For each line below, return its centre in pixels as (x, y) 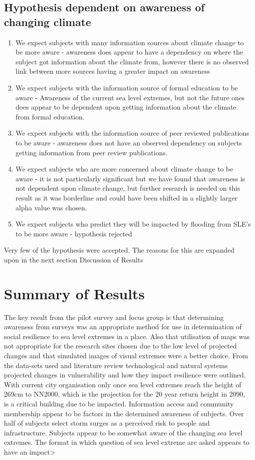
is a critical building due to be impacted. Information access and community (119, 403)
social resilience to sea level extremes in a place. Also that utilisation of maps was (127, 336)
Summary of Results (74, 293)
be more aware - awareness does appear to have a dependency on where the (129, 52)
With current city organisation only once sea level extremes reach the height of (123, 384)
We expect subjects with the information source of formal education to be (127, 87)
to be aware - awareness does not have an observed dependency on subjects (129, 142)
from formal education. (50, 116)
